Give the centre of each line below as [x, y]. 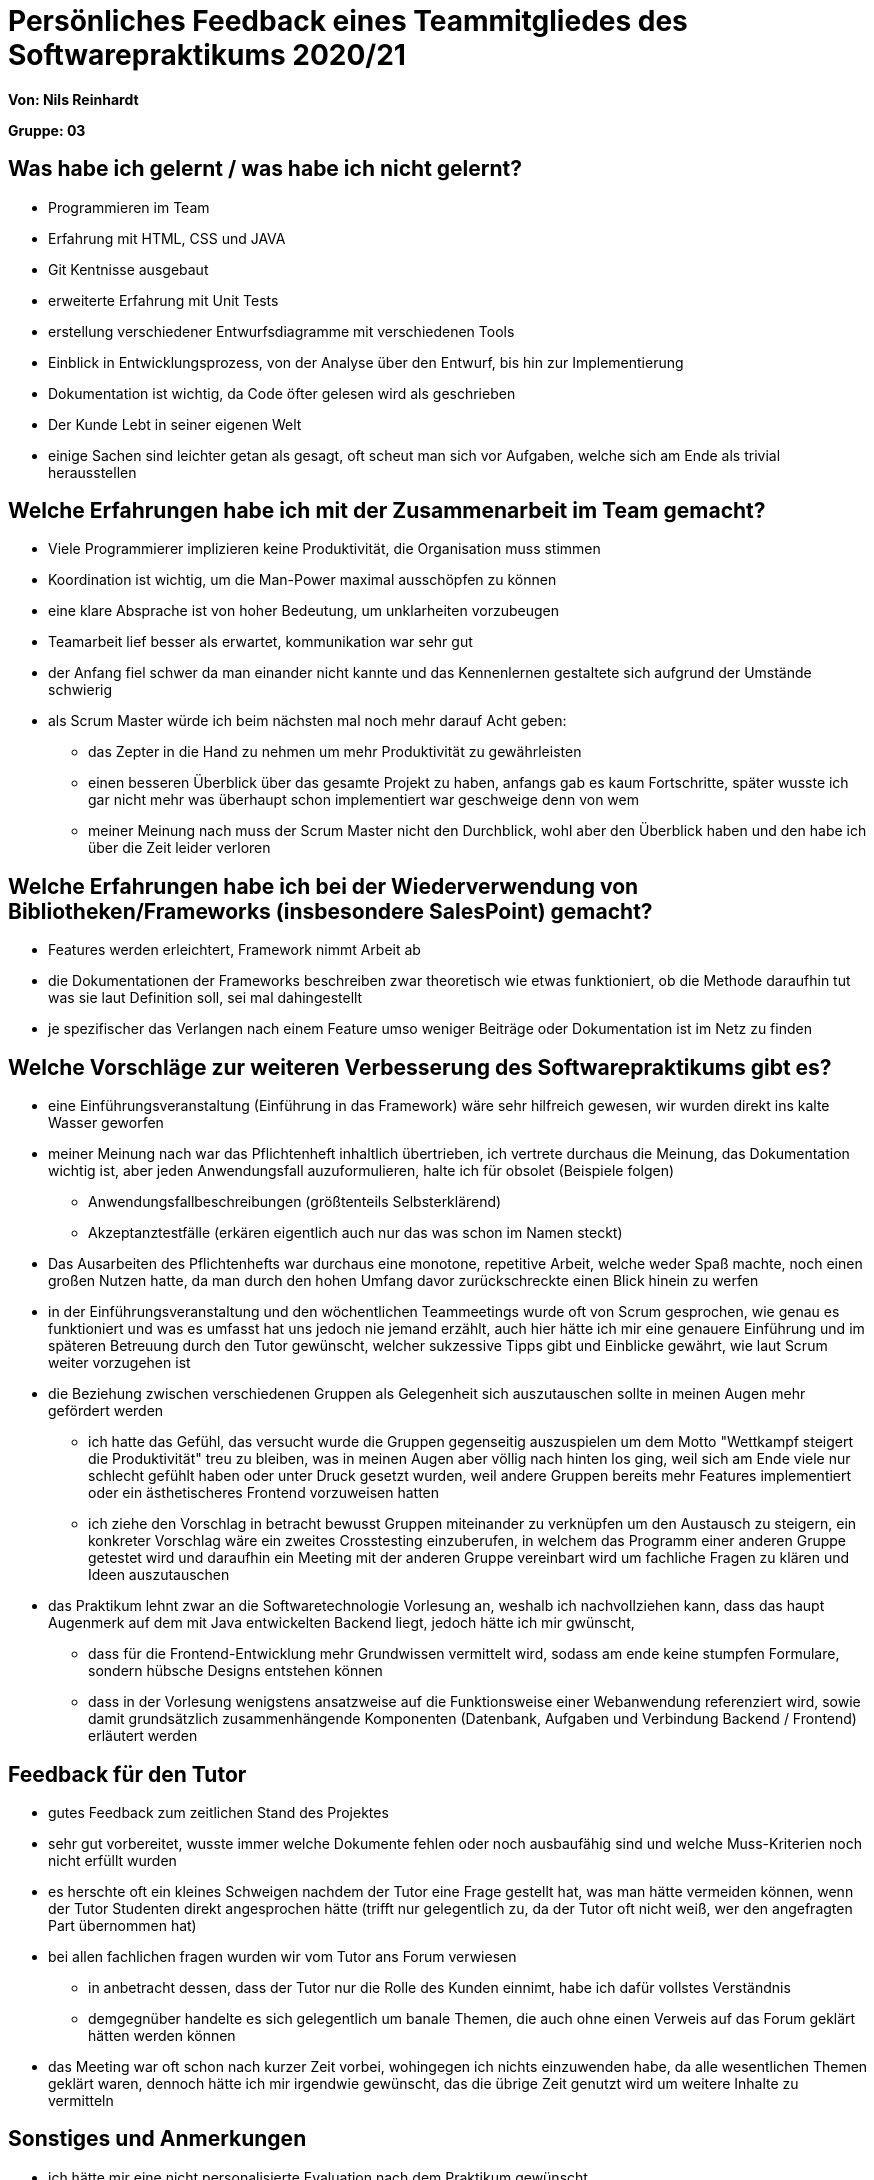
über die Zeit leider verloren [179, 848]
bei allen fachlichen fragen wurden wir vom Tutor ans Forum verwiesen [282, 1956]
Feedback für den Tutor [127, 1774]
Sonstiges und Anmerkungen [157, 2139]
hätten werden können [162, 2035]
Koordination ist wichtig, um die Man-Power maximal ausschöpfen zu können [302, 580]
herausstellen [92, 472]
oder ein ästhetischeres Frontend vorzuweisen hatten [264, 1493]
